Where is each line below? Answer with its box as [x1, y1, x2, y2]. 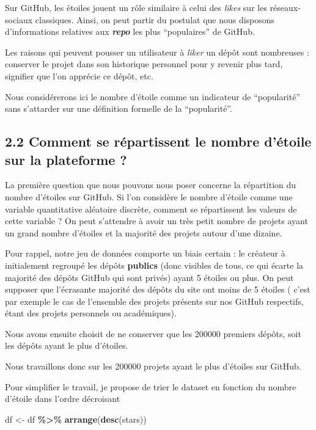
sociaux [5, 13, 33, 26]
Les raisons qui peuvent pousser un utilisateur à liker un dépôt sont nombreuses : [5, 45, 309, 58]
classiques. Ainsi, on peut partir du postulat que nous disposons [35, 13, 275, 26]
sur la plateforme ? [5, 150, 127, 169]
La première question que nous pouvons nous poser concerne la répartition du [5, 178, 296, 191]
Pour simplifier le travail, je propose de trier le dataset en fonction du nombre [5, 380, 296, 393]
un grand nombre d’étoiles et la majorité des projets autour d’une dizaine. [5, 226, 282, 239]
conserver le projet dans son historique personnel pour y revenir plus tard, [5, 57, 283, 70]
